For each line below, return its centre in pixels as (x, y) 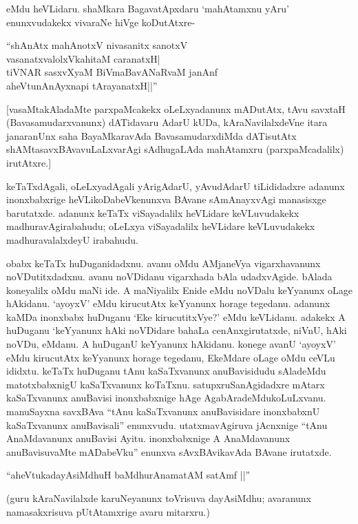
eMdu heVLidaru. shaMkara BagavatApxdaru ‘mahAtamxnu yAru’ (148, 8)
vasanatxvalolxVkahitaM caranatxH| (83, 58)
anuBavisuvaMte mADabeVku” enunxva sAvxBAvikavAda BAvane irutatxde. (169, 451)
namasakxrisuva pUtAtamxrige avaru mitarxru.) (108, 511)
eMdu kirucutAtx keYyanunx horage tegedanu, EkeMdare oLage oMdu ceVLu (171, 357)
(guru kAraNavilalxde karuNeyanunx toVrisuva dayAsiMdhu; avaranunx (159, 498)
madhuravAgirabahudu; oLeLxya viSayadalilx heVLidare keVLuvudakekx (161, 226)
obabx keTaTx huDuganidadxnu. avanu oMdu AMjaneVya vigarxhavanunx (164, 263)
